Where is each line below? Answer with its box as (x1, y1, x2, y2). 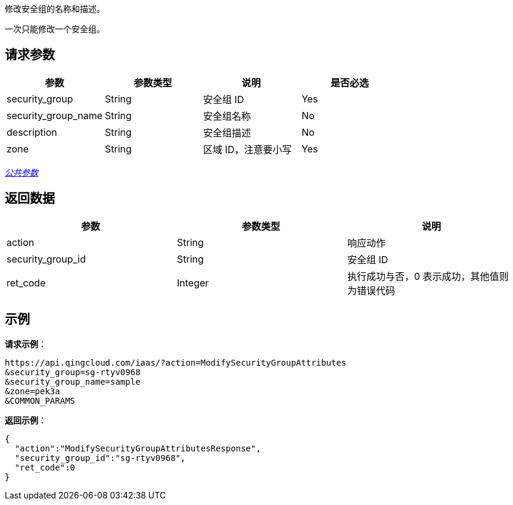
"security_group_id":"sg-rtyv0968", (14, 453, 186, 463)
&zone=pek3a (5, 386, 60, 396)
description (7, 126, 57, 138)
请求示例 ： (5, 338, 46, 349)
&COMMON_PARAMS (5, 395, 76, 406)
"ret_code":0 (14, 462, 76, 472)
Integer (176, 276, 209, 289)
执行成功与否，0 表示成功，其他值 (347, 270, 499, 282)
